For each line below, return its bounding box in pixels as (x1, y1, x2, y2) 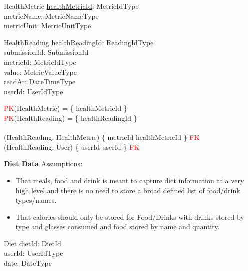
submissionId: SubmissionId (4, 47, 89, 57)
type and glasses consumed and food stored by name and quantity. (15, 221, 220, 232)
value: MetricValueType (4, 66, 77, 77)
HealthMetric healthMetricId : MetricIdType (4, 1, 139, 11)
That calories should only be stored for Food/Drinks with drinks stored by (15, 211, 244, 222)
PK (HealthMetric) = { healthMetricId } (4, 103, 127, 113)
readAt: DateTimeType (4, 76, 76, 87)
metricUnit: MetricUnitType (4, 20, 91, 31)
